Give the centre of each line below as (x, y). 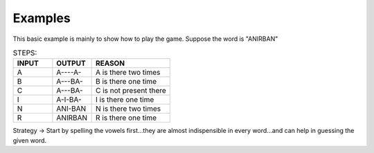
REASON (110, 64)
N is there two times (128, 109)
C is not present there (131, 91)
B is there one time (126, 82)
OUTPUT (71, 64)
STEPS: (25, 53)
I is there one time (125, 100)
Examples (42, 18)
